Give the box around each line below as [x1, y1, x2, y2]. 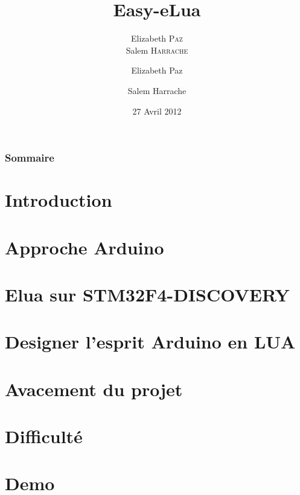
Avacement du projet [5, 376, 183, 401]
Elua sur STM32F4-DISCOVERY [5, 282, 290, 306]
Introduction [5, 188, 112, 212]
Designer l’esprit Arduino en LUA [5, 329, 296, 354]
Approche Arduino [5, 235, 164, 259]
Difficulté [5, 424, 83, 449]
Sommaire [5, 150, 54, 165]
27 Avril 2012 [132, 104, 182, 117]
